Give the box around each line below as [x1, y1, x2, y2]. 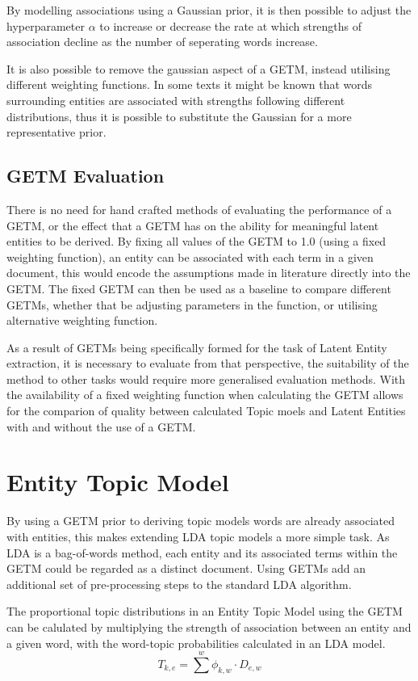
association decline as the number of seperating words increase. [6, 33, 318, 50]
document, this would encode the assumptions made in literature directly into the [6, 264, 411, 281]
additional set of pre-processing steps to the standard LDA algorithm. [6, 575, 352, 592]
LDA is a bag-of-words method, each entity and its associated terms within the [6, 544, 398, 561]
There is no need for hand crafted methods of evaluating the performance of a [6, 200, 392, 217]
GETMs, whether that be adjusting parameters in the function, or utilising [6, 296, 378, 313]
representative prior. [6, 124, 107, 141]
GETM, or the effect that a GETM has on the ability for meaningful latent [6, 216, 379, 233]
